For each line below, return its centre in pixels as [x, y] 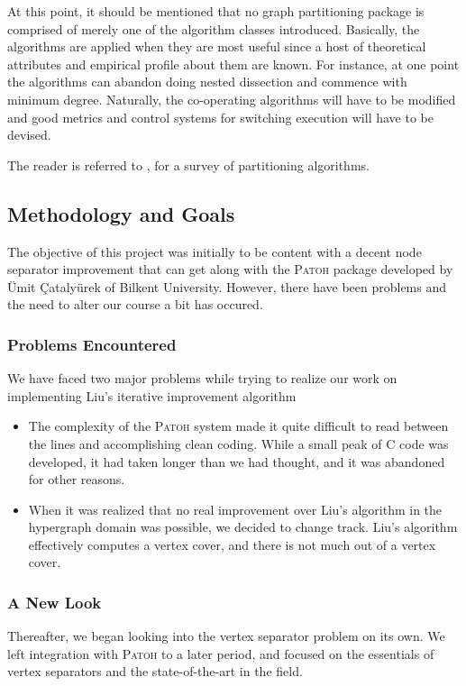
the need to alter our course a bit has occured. [135, 304]
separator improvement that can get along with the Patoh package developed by [230, 269]
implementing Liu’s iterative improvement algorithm [152, 395]
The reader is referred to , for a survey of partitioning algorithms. [188, 165]
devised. [29, 135]
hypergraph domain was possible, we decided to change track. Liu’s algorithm [243, 527]
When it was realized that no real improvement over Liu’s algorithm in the [235, 509]
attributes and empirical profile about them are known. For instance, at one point [233, 64]
